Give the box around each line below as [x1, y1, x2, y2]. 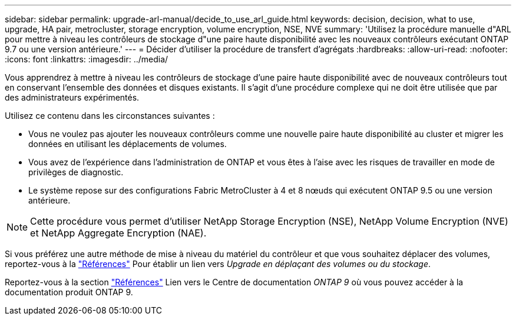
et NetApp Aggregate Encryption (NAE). [30, 227, 207, 239]
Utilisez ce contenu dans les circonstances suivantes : [5, 111, 215, 121]
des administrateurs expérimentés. [5, 92, 140, 102]
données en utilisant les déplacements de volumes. [28, 139, 227, 149]
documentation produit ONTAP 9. [5, 287, 133, 297]
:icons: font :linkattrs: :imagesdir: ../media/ [5, 54, 168, 64]
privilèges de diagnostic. [28, 167, 124, 177]
